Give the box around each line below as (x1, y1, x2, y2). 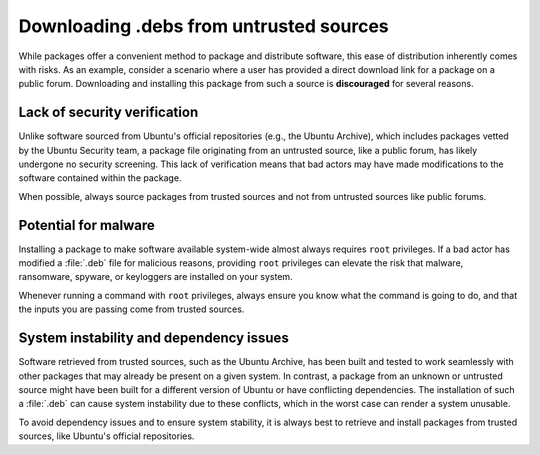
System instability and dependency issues (18, 330, 289, 347)
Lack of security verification (18, 104, 199, 121)
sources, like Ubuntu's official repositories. (18, 430, 195, 442)
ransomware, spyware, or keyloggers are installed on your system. (18, 271, 294, 283)
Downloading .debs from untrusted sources (18, 15, 389, 37)
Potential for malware (18, 216, 155, 234)
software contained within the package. (18, 172, 182, 184)
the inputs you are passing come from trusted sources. (18, 303, 245, 315)
